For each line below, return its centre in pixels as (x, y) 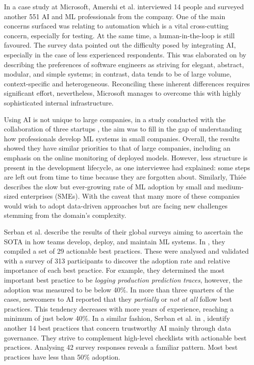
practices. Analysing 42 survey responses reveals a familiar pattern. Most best (121, 347)
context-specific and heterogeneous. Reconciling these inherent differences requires (127, 83)
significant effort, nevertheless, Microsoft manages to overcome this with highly (123, 93)
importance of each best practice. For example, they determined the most (114, 270)
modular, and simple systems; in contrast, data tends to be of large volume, (118, 74)
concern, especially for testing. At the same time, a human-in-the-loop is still (119, 35)
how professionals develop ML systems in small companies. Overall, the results (122, 138)
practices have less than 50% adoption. (62, 356)
